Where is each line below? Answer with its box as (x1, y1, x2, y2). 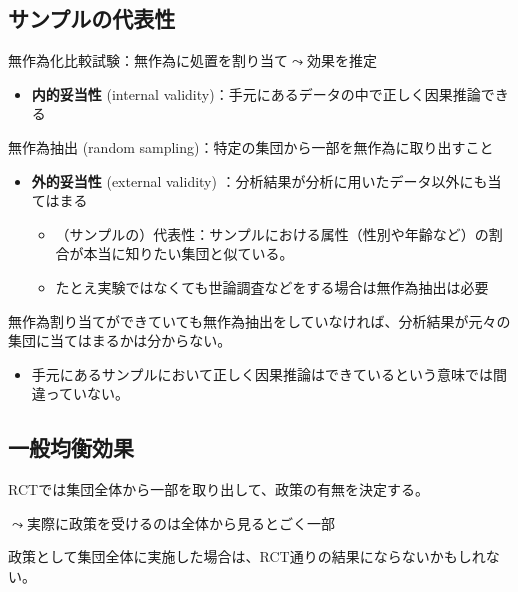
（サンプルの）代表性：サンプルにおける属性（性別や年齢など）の (55, 223, 489, 244)
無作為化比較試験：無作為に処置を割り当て (8, 50, 288, 71)
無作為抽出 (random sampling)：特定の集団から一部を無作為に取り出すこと (8, 136, 494, 157)
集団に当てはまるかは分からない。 (8, 330, 232, 351)
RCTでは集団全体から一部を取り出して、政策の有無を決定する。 (8, 479, 430, 500)
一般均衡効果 (8, 432, 134, 463)
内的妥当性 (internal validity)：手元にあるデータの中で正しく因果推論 (31, 83, 481, 104)
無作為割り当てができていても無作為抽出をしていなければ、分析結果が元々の (8, 310, 511, 331)
